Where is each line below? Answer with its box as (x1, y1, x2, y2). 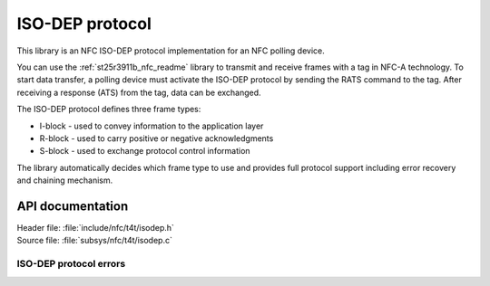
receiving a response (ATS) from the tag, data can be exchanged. (16, 87, 262, 98)
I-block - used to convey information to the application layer (39, 120, 264, 131)
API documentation (16, 198, 129, 214)
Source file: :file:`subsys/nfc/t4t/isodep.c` (16, 235, 172, 246)
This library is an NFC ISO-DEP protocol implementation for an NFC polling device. (16, 45, 326, 56)
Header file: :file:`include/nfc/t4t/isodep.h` (16, 222, 174, 233)
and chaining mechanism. (16, 175, 113, 186)
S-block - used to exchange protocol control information (39, 146, 250, 157)
